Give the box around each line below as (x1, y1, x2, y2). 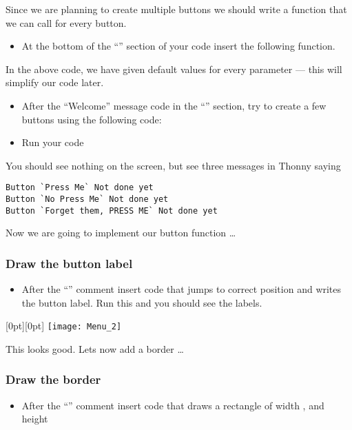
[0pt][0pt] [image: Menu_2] (6, 318, 122, 333)
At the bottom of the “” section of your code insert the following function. (21, 39, 335, 53)
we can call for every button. (6, 15, 127, 30)
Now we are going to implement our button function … (6, 225, 236, 240)
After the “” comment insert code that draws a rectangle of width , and (21, 398, 324, 412)
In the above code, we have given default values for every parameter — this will (6, 61, 342, 76)
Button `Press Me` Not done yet (6, 183, 154, 193)
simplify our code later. (6, 75, 104, 90)
